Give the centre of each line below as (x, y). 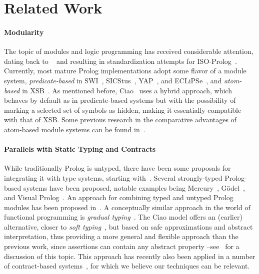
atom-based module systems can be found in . (75, 129)
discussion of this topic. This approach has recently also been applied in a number (130, 256)
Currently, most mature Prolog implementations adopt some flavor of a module (125, 71)
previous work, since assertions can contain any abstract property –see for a (122, 246)
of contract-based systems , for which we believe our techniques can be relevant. (127, 266)
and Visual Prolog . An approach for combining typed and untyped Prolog (119, 197)
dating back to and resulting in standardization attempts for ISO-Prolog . (120, 61)
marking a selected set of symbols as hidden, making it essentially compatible (123, 110)
